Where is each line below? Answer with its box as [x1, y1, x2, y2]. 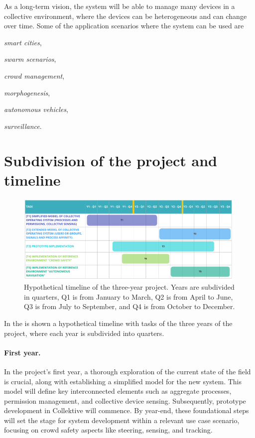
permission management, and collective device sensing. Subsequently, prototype [4, 395, 246, 406]
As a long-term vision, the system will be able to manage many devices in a [4, 1, 235, 11]
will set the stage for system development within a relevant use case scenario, [4, 415, 240, 425]
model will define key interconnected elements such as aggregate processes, [4, 386, 232, 396]
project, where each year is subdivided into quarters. [4, 328, 164, 338]
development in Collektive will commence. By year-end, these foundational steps [4, 405, 249, 416]
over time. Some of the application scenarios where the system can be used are [4, 20, 244, 31]
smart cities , [4, 37, 42, 47]
